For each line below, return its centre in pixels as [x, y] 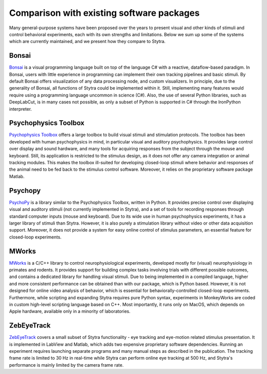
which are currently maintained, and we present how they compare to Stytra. [87, 42]
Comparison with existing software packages [104, 13]
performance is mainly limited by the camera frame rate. [66, 365]
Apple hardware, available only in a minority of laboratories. [70, 311]
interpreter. [21, 109]
